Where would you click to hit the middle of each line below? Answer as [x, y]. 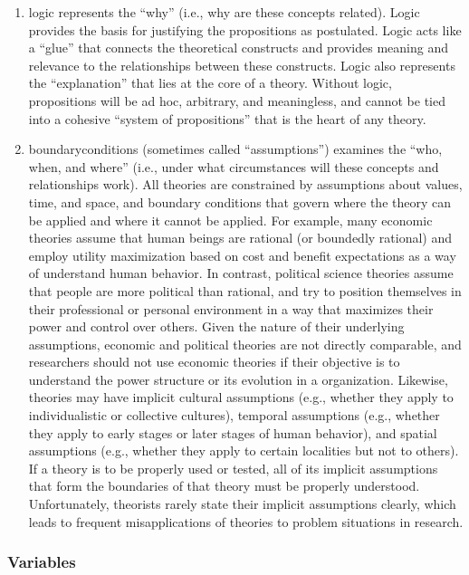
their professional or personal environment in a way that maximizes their [231, 308]
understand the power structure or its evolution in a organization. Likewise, [238, 379]
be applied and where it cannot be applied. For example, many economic [230, 220]
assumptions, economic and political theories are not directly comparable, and [245, 344]
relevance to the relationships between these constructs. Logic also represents [242, 65]
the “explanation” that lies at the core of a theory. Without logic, [210, 83]
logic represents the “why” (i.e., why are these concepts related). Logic [224, 12]
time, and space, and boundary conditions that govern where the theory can [240, 201]
